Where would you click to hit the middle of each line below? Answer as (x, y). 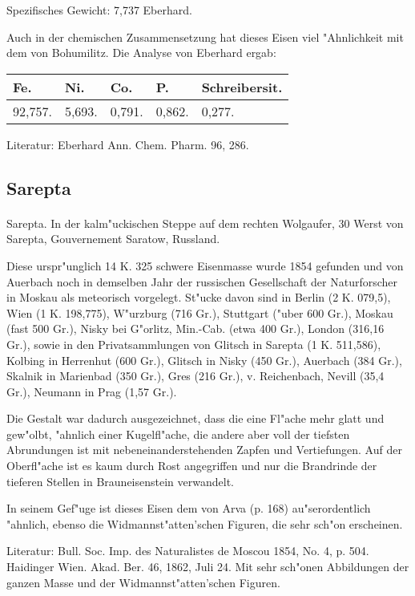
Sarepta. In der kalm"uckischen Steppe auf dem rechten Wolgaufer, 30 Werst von (205, 223)
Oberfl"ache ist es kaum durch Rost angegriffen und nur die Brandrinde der (192, 466)
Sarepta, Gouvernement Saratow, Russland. (113, 239)
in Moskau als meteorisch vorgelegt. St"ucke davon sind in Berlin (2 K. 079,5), (199, 297)
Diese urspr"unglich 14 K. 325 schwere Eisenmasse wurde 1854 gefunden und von (205, 265)
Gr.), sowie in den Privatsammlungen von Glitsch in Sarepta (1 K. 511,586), (194, 344)
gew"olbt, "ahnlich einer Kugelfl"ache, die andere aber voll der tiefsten (178, 434)
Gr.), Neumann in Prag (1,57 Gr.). (92, 391)
